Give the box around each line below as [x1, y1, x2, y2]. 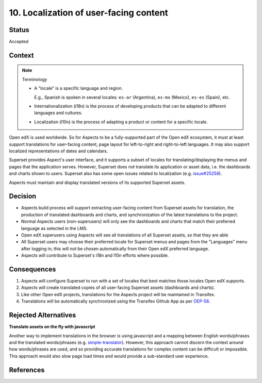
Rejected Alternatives [9, 311, 76, 319]
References [9, 366, 45, 374]
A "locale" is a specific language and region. [34, 85, 123, 91]
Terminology [22, 76, 48, 82]
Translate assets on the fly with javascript [9, 324, 96, 330]
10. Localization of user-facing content [9, 7, 168, 18]
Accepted [9, 39, 29, 45]
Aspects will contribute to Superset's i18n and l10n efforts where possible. [21, 252, 169, 258]
